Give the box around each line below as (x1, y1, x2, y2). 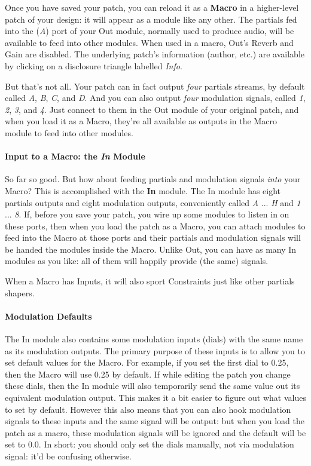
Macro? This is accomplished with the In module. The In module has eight (5, 184, 281, 197)
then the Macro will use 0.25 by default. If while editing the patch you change (5, 367, 291, 380)
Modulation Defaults (5, 309, 92, 322)
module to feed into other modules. (5, 126, 133, 139)
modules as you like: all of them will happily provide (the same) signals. (5, 255, 269, 267)
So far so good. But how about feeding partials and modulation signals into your (5, 173, 301, 185)
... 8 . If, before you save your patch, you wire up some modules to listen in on (5, 208, 289, 220)
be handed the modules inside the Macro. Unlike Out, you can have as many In (5, 243, 297, 255)
